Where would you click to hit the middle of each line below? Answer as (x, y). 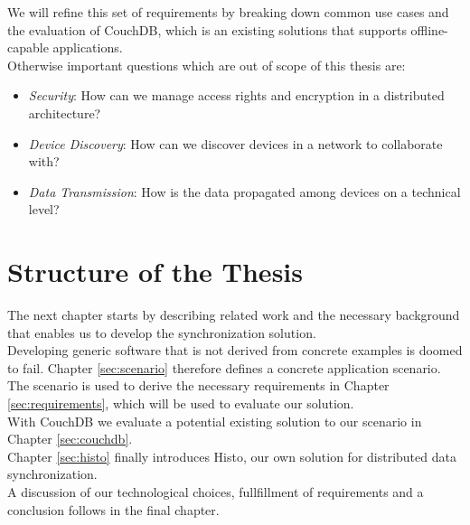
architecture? (65, 112)
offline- (429, 29)
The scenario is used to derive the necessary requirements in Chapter (198, 385)
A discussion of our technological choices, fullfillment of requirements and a (216, 492)
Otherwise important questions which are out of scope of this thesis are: (207, 65)
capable (28, 47)
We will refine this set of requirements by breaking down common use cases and (228, 12)
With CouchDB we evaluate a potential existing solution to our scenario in (215, 421)
